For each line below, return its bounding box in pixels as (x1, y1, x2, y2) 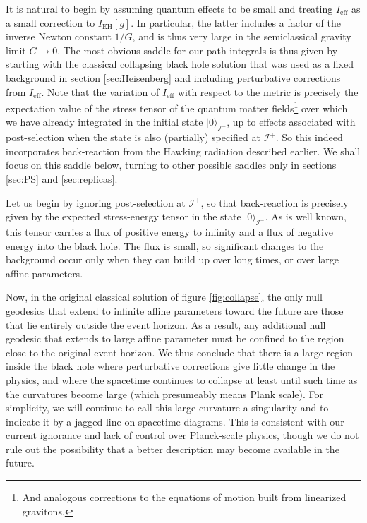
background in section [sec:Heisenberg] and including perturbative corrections (6, 70, 341, 85)
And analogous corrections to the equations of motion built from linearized (22, 490, 347, 505)
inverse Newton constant (6, 29, 112, 44)
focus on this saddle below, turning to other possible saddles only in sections (6, 157, 337, 172)
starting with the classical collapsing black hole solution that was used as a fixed (6, 56, 354, 71)
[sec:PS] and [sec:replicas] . (6, 171, 118, 186)
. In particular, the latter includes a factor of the (131, 15, 341, 30)
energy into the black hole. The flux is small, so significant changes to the (6, 238, 324, 253)
